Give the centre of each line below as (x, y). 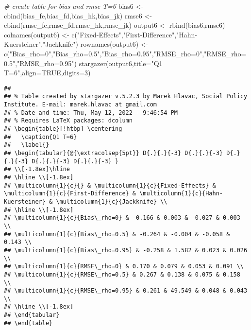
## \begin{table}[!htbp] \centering (63, 129)
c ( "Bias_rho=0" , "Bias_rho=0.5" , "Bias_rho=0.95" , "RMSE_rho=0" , (104, 53)
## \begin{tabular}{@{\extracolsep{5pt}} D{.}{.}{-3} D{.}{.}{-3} (114, 153)
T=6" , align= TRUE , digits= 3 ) (47, 73)
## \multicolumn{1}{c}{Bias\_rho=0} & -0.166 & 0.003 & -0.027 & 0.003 (122, 218)
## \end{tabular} (32, 315)
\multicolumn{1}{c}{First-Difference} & (70, 194)
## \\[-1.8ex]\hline (37, 169)
